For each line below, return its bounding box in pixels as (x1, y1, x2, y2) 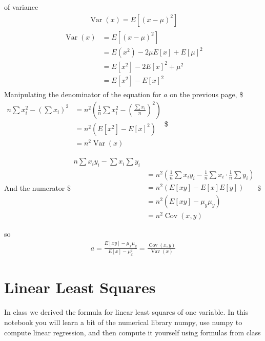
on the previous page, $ (170, 89, 243, 100)
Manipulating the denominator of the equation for (4, 89, 161, 100)
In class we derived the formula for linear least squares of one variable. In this (4, 307, 249, 317)
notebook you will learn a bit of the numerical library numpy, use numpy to (4, 316, 242, 327)
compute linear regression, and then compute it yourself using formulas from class (4, 327, 261, 337)
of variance (4, 2, 38, 12)
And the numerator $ (4, 183, 71, 193)
